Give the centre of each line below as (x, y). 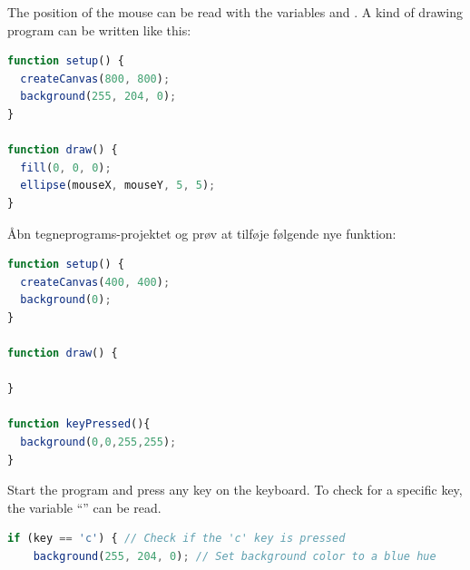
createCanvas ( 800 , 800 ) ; (95, 79)
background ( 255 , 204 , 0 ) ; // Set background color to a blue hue (235, 557)
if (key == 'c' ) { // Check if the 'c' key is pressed (176, 539)
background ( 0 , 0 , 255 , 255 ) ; (98, 442)
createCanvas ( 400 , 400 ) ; (95, 282)
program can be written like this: (99, 29)
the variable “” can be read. (84, 507)
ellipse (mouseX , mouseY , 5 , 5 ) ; (118, 186)
